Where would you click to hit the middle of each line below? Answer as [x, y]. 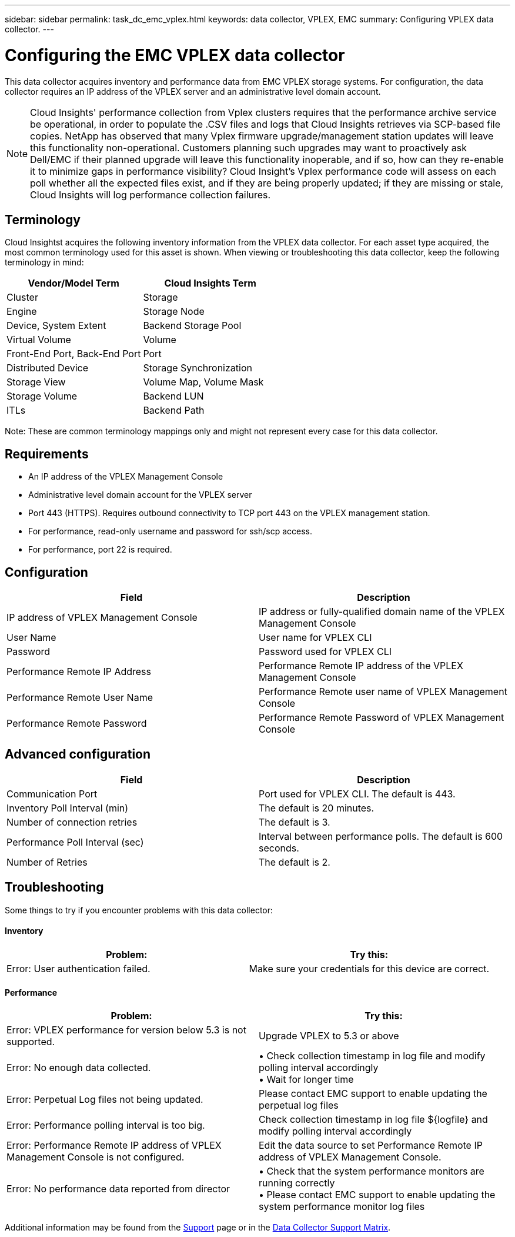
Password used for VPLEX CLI [325, 652]
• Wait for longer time [306, 1080]
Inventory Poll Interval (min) [68, 808]
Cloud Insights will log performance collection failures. [151, 194]
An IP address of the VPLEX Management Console [126, 477]
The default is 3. [295, 822]
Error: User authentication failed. [78, 968]
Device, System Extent [56, 326]
